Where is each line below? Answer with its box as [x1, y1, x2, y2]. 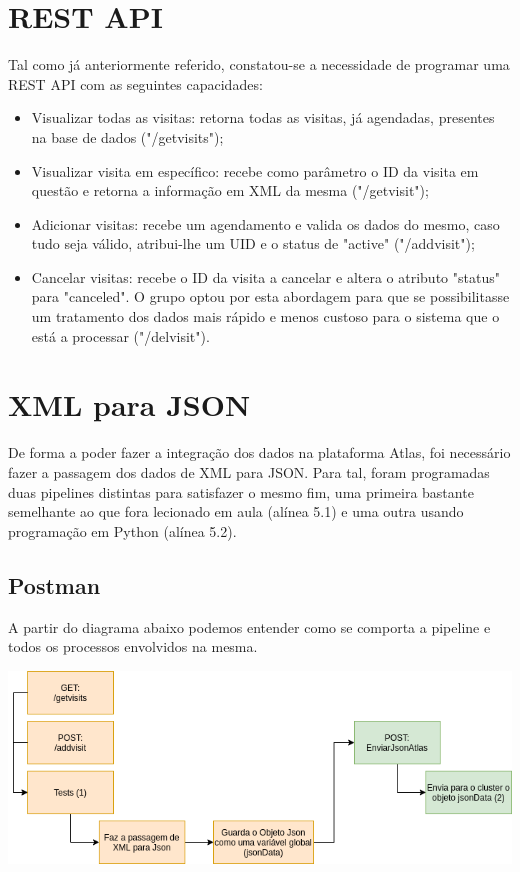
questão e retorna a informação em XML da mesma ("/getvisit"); [31, 180, 429, 201]
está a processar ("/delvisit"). [31, 325, 210, 346]
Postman [8, 569, 101, 600]
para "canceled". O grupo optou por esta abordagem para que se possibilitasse [31, 286, 510, 307]
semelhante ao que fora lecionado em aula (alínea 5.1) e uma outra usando [8, 501, 464, 522]
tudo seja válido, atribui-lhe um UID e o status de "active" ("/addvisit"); [31, 233, 475, 254]
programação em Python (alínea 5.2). [8, 520, 237, 541]
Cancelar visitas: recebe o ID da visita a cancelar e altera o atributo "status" [31, 266, 500, 287]
